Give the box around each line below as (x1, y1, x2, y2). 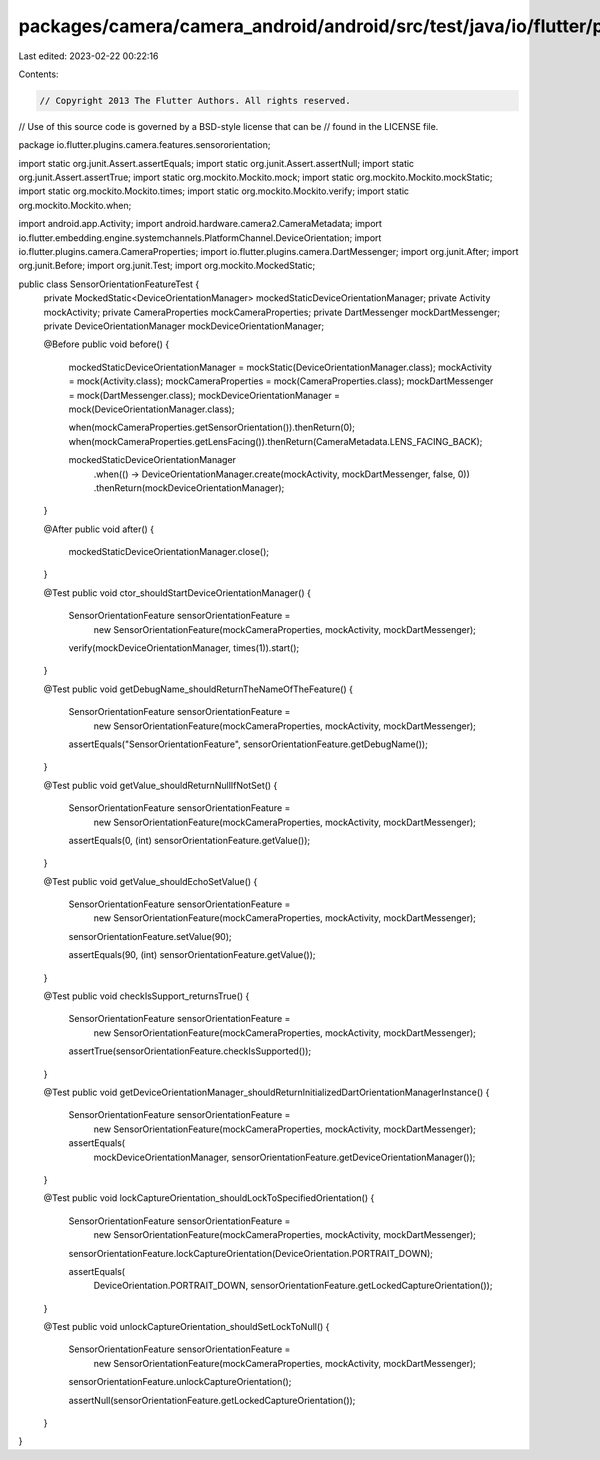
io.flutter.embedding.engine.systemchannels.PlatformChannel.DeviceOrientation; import (18, 231, 382, 244)
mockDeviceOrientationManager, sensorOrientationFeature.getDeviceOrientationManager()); (93, 1151, 476, 1163)
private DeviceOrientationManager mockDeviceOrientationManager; (43, 320, 325, 332)
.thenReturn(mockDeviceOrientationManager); (93, 481, 285, 494)
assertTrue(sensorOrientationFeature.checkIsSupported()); (68, 1045, 312, 1057)
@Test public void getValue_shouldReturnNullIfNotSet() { (43, 779, 278, 791)
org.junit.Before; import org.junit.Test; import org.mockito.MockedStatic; (18, 260, 316, 272)
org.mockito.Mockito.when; (18, 199, 132, 211)
